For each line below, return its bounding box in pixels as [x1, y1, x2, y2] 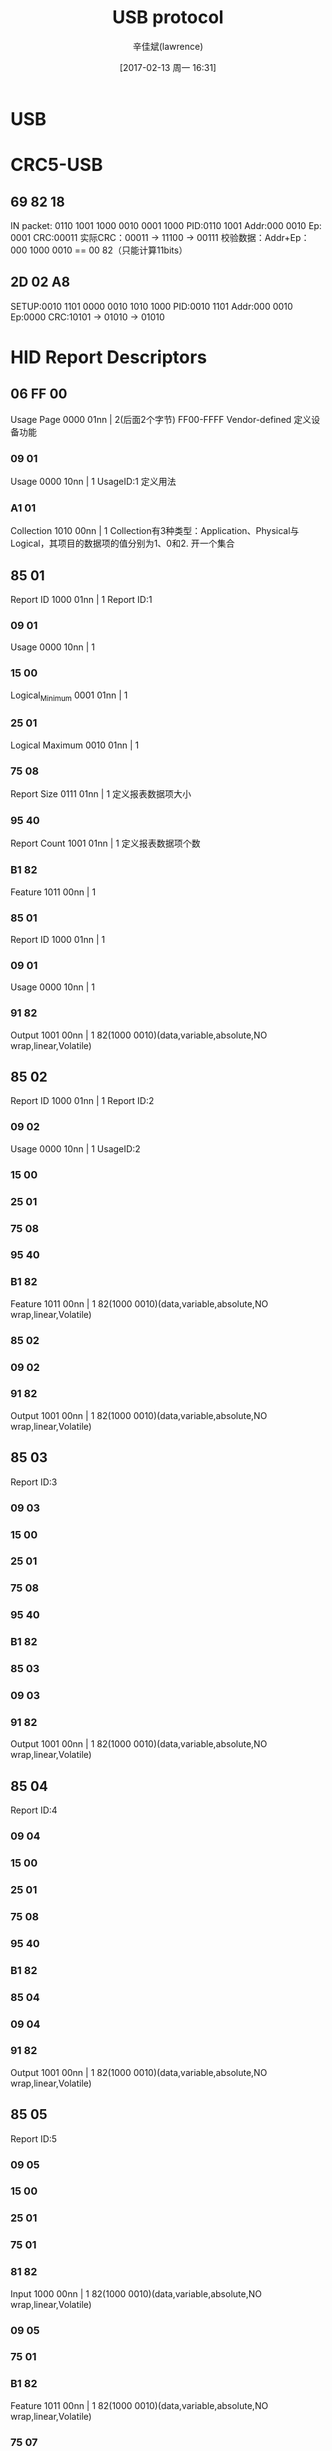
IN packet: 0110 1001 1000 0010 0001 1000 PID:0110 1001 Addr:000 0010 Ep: [10, 219, 322, 231]
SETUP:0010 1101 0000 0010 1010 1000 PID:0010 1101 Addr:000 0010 [10, 300, 293, 312]
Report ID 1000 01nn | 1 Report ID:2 [10, 1095, 155, 1107]
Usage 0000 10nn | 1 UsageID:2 [10, 1142, 141, 1155]
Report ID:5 [10, 2132, 58, 2145]
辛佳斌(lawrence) [132, 40, 204, 52]
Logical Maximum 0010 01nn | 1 [10, 739, 140, 751]
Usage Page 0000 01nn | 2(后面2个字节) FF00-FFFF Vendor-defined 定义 [10, 413, 312, 425]
